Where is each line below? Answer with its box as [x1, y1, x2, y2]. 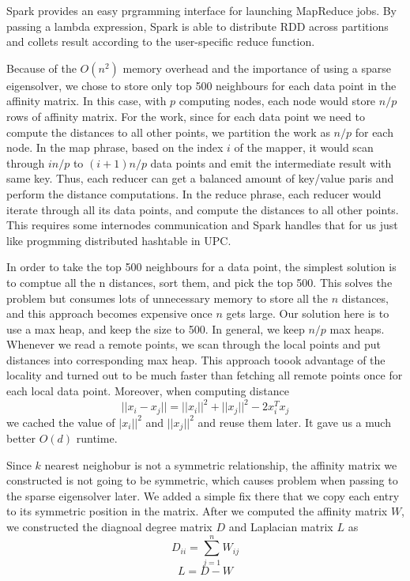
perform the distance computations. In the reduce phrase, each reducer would [6, 185, 382, 202]
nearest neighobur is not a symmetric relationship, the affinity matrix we [44, 456, 397, 473]
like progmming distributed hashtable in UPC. [6, 232, 231, 248]
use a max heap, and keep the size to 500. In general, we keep [6, 320, 305, 337]
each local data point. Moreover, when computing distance [6, 383, 289, 399]
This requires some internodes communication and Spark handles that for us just [6, 217, 398, 233]
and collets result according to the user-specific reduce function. [6, 33, 315, 50]
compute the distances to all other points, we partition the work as [6, 123, 330, 140]
